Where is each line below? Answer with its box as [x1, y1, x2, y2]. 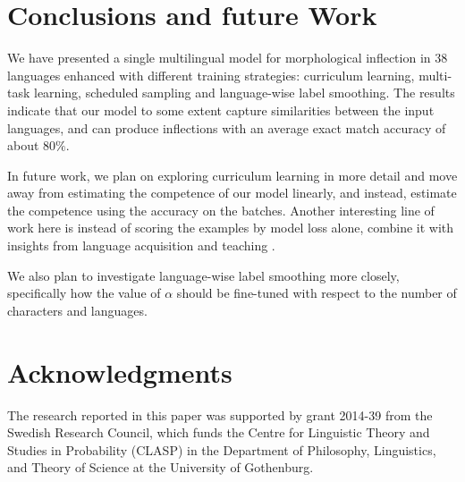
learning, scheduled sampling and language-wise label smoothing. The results [34, 83, 455, 102]
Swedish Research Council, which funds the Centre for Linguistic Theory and [7, 423, 430, 442]
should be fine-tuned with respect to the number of [176, 283, 457, 302]
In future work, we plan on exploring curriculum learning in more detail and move [7, 165, 458, 184]
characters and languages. [7, 300, 148, 319]
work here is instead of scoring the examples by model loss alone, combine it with [7, 218, 454, 237]
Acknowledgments [7, 353, 232, 390]
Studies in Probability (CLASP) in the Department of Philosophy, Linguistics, [7, 440, 436, 459]
